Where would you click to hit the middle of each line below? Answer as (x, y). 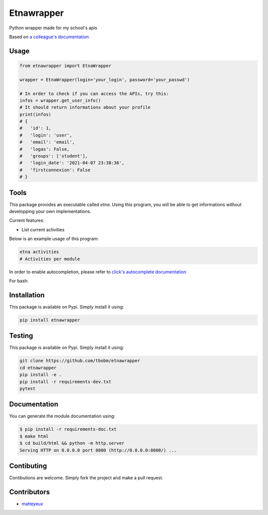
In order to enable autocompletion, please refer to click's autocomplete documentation (98, 272)
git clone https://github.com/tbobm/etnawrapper (80, 361)
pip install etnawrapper (50, 320)
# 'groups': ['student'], (54, 156)
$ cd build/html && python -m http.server (72, 443)
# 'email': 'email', (47, 142)
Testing (21, 336)
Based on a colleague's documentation (49, 37)
